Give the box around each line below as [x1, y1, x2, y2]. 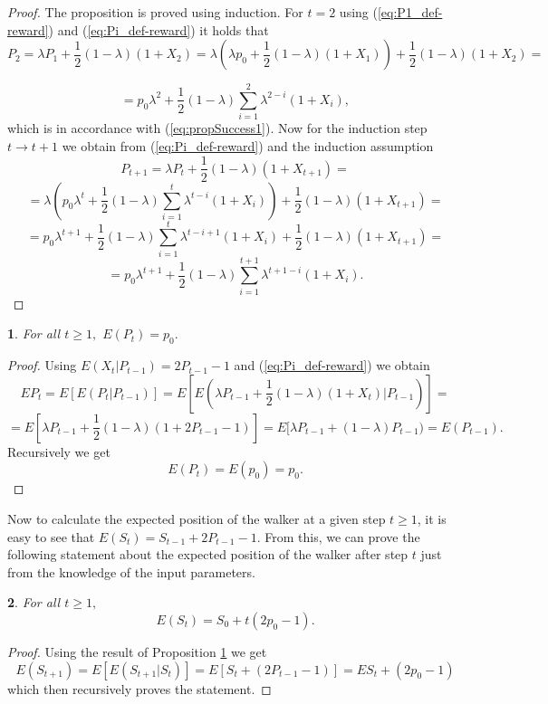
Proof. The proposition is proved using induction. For [7, 3, 303, 21]
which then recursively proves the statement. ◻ [7, 679, 272, 698]
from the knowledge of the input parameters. [7, 562, 255, 581]
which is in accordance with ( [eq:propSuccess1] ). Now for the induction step [7, 119, 428, 138]
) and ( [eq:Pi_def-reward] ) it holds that [48, 20, 269, 39]
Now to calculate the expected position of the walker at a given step [7, 509, 386, 528]
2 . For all [7, 593, 61, 612]
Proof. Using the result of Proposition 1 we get [7, 642, 267, 661]
